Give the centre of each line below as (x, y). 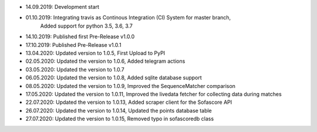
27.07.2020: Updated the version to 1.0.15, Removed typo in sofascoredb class (120, 119)
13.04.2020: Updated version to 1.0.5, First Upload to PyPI (95, 53)
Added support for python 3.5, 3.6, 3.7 (87, 26)
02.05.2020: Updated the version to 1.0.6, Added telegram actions (105, 61)
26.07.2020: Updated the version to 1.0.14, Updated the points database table (119, 110)
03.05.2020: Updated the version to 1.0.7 (75, 69)
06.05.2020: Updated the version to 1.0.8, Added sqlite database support (114, 78)
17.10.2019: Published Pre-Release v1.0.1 (73, 45)
